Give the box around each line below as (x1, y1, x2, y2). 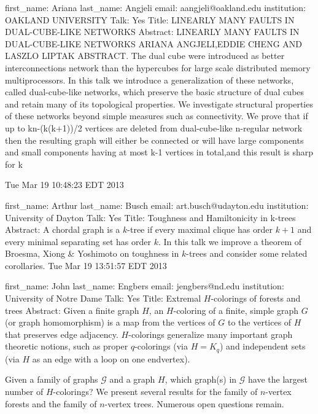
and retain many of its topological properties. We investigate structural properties (5, 97, 313, 110)
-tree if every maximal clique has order (127, 223, 273, 236)
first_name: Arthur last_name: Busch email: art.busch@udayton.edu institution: (5, 198, 309, 211)
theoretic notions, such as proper (5, 340, 128, 353)
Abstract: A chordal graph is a (5, 223, 120, 236)
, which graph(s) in (165, 373, 237, 386)
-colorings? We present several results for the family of (53, 385, 258, 398)
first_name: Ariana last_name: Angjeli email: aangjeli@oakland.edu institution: (5, 1, 306, 14)
